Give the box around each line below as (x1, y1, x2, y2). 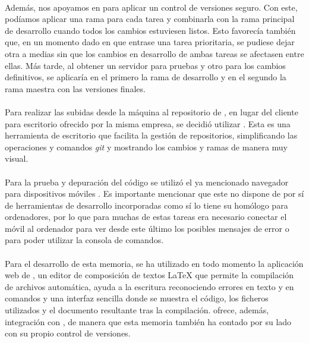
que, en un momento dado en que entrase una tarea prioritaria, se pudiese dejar (5, 36, 295, 48)
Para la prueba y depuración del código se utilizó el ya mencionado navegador (5, 175, 289, 188)
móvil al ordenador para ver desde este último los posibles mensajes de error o (5, 222, 289, 234)
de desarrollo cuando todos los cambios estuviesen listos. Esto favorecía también (5, 24, 296, 36)
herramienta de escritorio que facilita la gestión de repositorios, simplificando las (5, 129, 298, 141)
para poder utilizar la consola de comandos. (5, 234, 164, 246)
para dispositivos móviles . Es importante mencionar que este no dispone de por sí (5, 187, 304, 200)
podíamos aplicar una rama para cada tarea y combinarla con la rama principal (5, 12, 295, 25)
